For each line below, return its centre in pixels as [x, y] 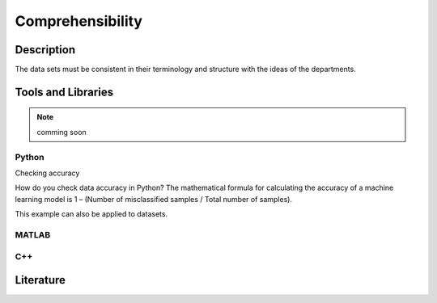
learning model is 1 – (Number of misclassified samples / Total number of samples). [154, 199]
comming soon [62, 132]
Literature [40, 280]
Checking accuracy [47, 173]
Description [45, 50]
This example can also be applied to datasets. [91, 214]
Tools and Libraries [64, 92]
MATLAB [33, 234]
